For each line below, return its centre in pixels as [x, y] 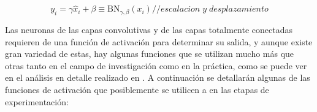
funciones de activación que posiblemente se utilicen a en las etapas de [137, 89]
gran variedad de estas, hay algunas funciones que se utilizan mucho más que [150, 54]
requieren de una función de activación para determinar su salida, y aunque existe [159, 41]
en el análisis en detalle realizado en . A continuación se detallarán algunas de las [158, 77]
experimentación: [37, 101]
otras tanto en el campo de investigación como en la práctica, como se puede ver [156, 65]
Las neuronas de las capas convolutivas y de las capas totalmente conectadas [149, 30]
